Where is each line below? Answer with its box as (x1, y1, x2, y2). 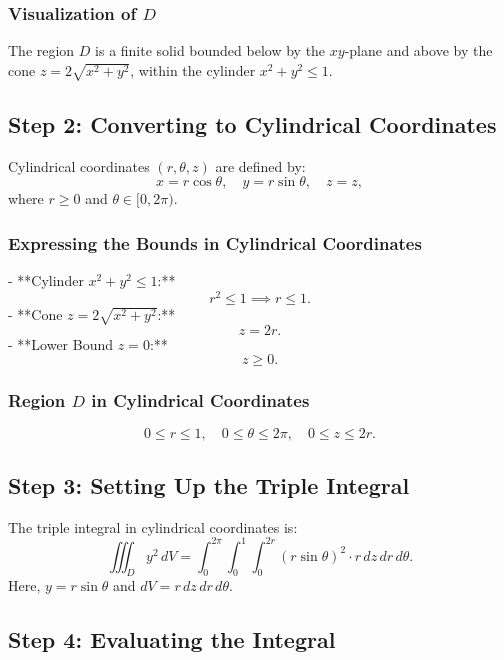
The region (8, 40, 75, 61)
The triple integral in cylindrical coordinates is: (8, 516, 298, 537)
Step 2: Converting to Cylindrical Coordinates (8, 108, 497, 139)
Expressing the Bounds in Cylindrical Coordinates (8, 230, 422, 255)
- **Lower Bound (8, 333, 114, 354)
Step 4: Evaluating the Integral (8, 624, 336, 655)
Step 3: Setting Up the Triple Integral (8, 469, 410, 500)
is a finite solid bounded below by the (95, 40, 326, 61)
